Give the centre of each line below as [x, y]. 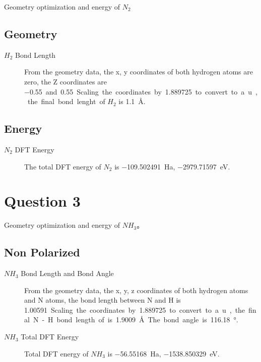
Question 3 [42, 201]
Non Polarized [42, 252]
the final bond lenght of [66, 101]
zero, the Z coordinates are [66, 81]
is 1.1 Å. [132, 101]
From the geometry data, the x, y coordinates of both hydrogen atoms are [139, 72]
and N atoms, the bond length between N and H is [103, 300]
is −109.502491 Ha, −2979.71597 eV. [172, 166]
